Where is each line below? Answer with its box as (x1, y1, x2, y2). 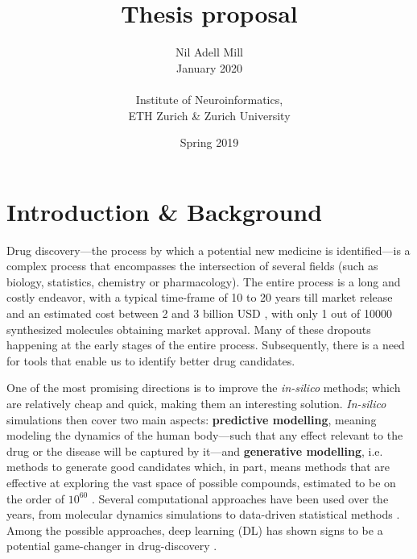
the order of (6, 490, 65, 507)
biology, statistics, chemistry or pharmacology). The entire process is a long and (6, 273, 401, 290)
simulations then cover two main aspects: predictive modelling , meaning (6, 411, 377, 428)
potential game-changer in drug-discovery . (6, 537, 217, 554)
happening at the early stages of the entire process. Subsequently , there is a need (6, 336, 405, 353)
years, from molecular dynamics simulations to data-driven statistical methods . (6, 506, 400, 523)
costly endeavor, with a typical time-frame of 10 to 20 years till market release (6, 289, 393, 306)
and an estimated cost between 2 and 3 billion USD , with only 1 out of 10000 (6, 305, 393, 321)
